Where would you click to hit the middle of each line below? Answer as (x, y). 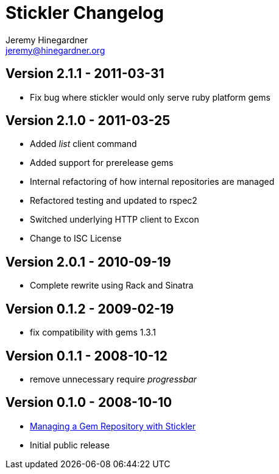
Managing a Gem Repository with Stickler (113, 426)
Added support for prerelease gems (102, 163)
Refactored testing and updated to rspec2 (114, 201)
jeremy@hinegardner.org (55, 50)
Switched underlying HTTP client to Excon (115, 220)
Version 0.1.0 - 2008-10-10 (89, 403)
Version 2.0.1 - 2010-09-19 (88, 262)
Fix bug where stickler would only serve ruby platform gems (150, 97)
